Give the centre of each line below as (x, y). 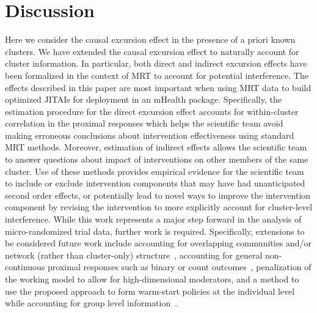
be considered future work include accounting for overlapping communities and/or (158, 243)
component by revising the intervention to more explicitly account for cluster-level (159, 207)
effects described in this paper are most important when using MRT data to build (158, 87)
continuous (25, 267)
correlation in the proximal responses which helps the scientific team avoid (144, 123)
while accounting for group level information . (91, 303)
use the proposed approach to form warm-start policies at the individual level (150, 291)
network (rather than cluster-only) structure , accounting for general (134, 255)
